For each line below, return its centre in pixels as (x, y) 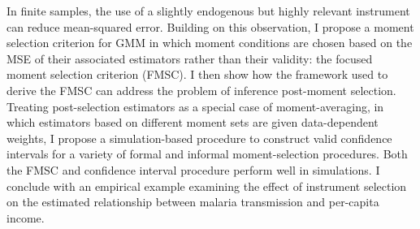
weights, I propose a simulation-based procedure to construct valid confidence (199, 138)
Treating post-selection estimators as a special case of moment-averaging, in (195, 106)
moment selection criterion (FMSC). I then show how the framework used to (197, 74)
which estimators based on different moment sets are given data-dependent (193, 122)
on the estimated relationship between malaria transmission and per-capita (193, 202)
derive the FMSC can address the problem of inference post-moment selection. (201, 90)
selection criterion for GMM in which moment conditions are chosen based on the (210, 43)
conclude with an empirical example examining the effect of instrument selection (207, 186)
